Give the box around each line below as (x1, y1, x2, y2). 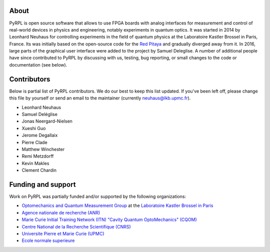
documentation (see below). (9, 61, 67, 67)
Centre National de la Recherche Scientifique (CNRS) (21, 223, 131, 229)
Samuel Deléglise (21, 111, 57, 117)
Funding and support (9, 180, 76, 188)
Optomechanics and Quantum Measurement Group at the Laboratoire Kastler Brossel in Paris (21, 202, 213, 208)
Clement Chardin (21, 167, 57, 173)
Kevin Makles (21, 160, 49, 166)
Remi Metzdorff (21, 153, 54, 159)
